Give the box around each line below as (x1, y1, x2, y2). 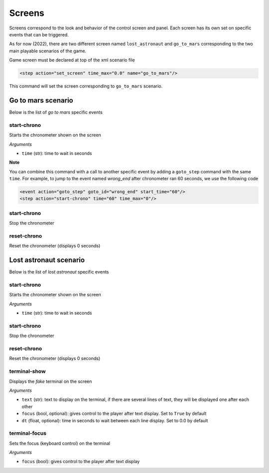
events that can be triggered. (9, 31, 69, 37)
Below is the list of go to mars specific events (9, 109, 103, 115)
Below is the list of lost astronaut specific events (9, 269, 109, 275)
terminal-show (9, 368, 46, 375)
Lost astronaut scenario (9, 256, 85, 264)
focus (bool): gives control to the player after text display (21, 459, 140, 465)
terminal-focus (9, 430, 47, 437)
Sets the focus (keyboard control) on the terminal (9, 440, 111, 446)
